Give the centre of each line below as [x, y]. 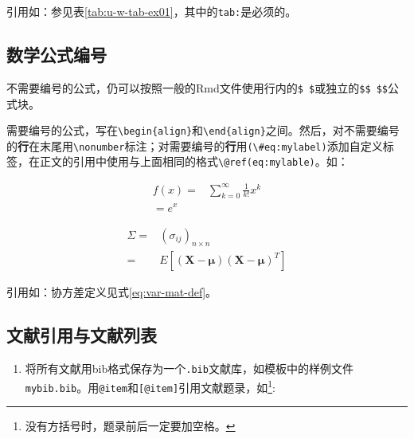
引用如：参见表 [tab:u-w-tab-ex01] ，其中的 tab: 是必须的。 [152, 11]
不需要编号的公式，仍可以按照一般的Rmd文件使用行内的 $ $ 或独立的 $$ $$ [197, 87]
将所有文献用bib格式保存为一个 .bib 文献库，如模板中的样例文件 [189, 368]
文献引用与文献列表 [82, 335]
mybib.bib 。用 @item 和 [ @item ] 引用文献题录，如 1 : [150, 386]
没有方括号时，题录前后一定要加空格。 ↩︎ [130, 426]
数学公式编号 [57, 55]
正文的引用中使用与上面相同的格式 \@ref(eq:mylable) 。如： [194, 161]
